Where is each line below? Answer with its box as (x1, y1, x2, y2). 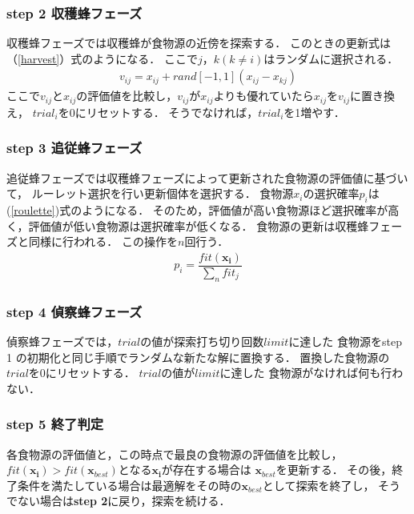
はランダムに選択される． (263, 50, 399, 66)
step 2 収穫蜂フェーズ (6, 2, 143, 22)
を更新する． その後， (275, 461, 392, 478)
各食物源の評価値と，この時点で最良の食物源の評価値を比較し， (6, 445, 343, 462)
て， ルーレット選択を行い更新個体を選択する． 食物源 (6, 185, 294, 202)
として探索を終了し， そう (262, 476, 401, 493)
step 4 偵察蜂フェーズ (6, 301, 143, 321)
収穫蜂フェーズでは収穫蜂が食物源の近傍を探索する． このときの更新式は (6, 34, 391, 51)
